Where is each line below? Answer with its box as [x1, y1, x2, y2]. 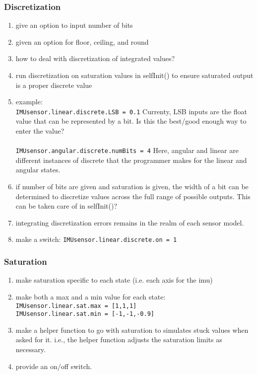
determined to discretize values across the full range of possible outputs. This [15, 191, 251, 201]
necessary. [15, 344, 46, 354]
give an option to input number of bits [15, 20, 133, 30]
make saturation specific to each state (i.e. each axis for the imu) [15, 275, 213, 285]
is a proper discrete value [15, 79, 92, 90]
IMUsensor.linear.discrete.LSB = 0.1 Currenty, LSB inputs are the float [15, 106, 248, 116]
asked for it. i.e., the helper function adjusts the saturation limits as [15, 334, 222, 345]
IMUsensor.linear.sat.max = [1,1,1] [15, 302, 137, 309]
